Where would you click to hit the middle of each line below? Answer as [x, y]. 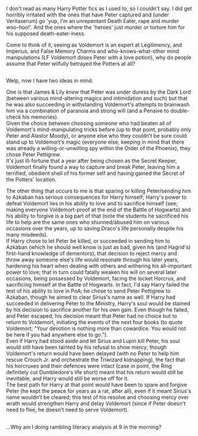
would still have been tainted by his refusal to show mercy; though [86, 347]
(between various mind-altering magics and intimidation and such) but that [97, 98]
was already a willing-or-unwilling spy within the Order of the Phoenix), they [98, 148]
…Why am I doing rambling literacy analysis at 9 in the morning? [84, 427]
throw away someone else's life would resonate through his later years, [93, 260]
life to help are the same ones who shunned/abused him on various [88, 222]
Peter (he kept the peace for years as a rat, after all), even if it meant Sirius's [99, 391]
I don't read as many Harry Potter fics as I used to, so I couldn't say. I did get [99, 9]
